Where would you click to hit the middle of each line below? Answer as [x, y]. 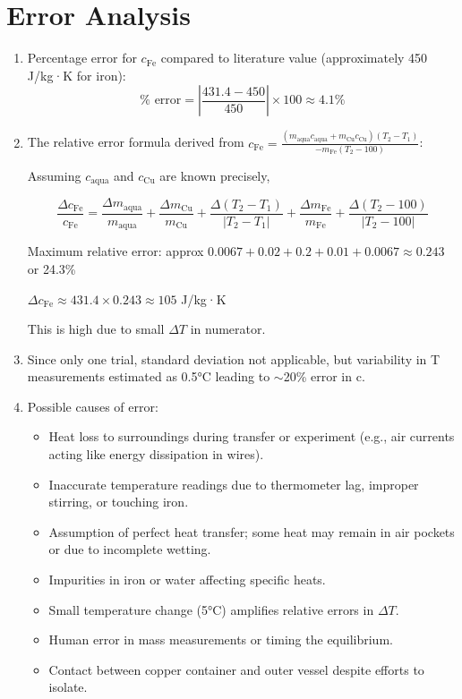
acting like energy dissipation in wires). [156, 454]
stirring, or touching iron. [119, 502]
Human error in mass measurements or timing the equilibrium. [221, 639]
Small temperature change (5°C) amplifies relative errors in [211, 609]
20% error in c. [324, 376]
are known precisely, [215, 175]
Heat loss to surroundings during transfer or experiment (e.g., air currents [252, 436]
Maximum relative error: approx [115, 251]
